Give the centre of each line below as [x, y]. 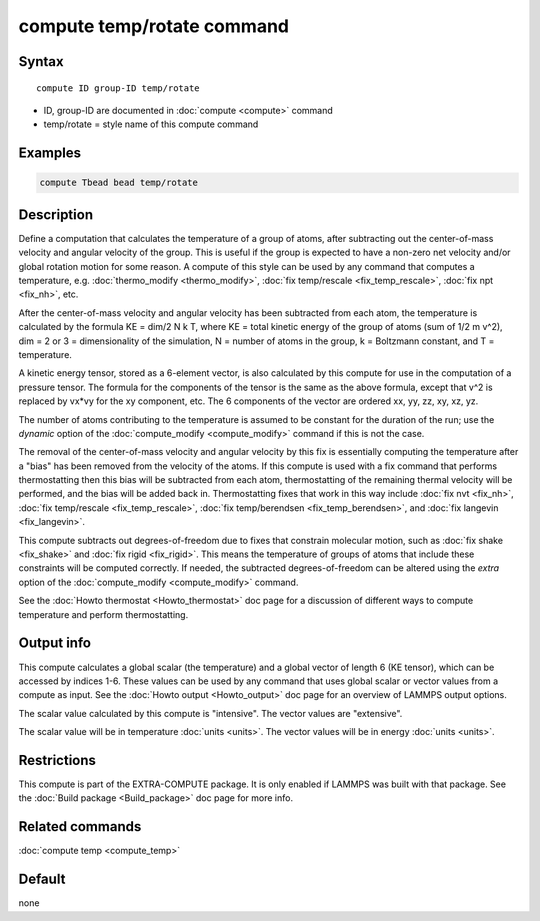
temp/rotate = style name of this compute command [151, 124]
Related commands [80, 826]
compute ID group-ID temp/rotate [118, 88]
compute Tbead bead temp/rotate [119, 183]
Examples [50, 153]
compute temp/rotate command [154, 26]
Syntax [41, 61]
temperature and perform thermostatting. [103, 614]
